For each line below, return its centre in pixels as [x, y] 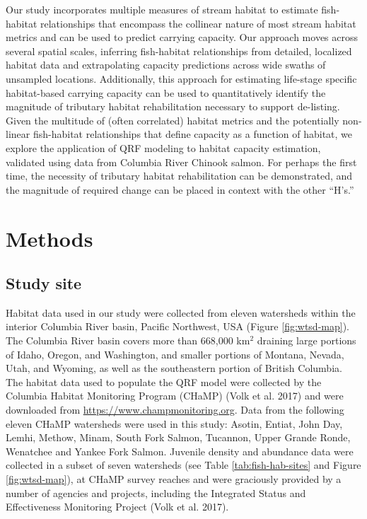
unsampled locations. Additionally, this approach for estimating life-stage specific [181, 78]
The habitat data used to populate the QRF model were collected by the [164, 381]
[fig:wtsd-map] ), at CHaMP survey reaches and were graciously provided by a [174, 479]
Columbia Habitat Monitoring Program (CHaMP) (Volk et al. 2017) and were [175, 396]
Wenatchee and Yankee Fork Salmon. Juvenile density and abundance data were [180, 451]
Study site [44, 283]
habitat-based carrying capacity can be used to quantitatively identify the [166, 92]
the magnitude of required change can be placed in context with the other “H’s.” [180, 189]
